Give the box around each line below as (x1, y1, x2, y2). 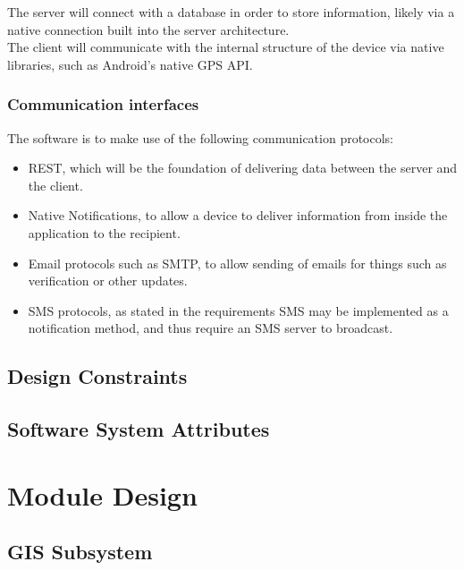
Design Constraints (7, 362, 188, 390)
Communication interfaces (7, 93, 199, 115)
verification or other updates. (28, 271, 188, 290)
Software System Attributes (7, 415, 270, 443)
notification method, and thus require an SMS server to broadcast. (28, 319, 393, 337)
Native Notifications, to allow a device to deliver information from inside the (28, 206, 448, 225)
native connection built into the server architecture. (7, 20, 290, 38)
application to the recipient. (28, 223, 181, 242)
